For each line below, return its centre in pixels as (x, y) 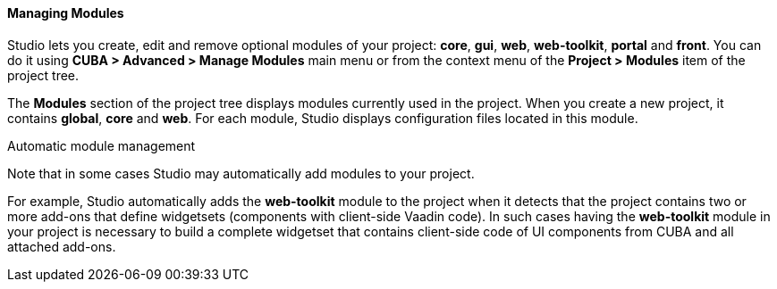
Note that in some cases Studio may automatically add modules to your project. (241, 173)
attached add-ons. (62, 246)
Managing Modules (66, 13)
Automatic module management (101, 145)
